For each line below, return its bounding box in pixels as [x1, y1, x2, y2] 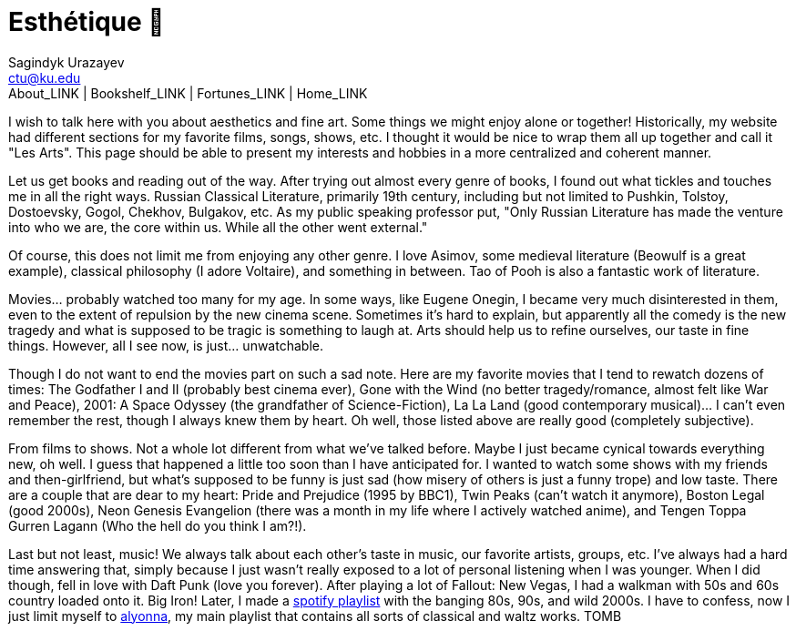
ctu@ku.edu [8, 69, 81, 86]
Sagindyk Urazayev [8, 54, 125, 70]
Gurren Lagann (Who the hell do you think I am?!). [8, 517, 307, 534]
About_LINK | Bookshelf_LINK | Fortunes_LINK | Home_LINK [8, 85, 368, 101]
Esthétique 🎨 [8, 6, 165, 37]
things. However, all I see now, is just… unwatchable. [8, 337, 323, 353]
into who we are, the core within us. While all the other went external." [8, 219, 428, 235]
